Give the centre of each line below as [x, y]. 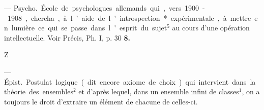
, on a [251, 91]
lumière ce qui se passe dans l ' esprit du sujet [89, 28]
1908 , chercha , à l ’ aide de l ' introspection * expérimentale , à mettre [129, 17]
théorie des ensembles [39, 91]
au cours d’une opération [211, 28]
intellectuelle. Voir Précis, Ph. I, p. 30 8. [67, 37]
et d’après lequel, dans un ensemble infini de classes [159, 91]
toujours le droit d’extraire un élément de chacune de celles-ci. [101, 101]
